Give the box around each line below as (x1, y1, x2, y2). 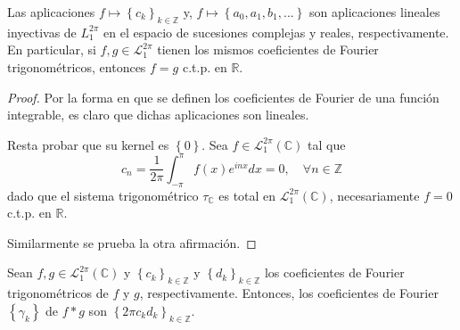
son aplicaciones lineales (308, 3, 440, 21)
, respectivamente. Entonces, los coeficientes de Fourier (139, 284, 439, 302)
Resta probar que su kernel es (7, 135, 169, 153)
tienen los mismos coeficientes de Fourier (157, 40, 379, 59)
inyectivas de (7, 22, 77, 41)
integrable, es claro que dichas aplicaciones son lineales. (7, 105, 309, 124)
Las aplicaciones (7, 3, 95, 21)
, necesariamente (329, 186, 420, 204)
